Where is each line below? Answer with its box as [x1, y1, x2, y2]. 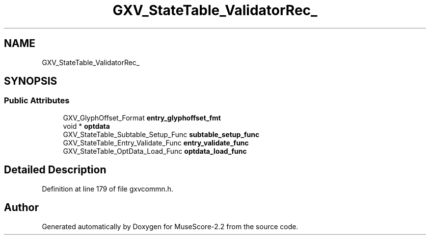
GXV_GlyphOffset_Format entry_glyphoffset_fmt [63, 113, 221, 122]
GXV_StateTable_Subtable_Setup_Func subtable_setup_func [63, 130, 260, 139]
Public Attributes [4, 96, 70, 106]
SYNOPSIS [4, 75, 57, 88]
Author [4, 201, 39, 214]
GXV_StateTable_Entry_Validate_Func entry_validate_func [63, 138, 249, 147]
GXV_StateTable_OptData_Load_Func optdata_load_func [63, 146, 247, 155]
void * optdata [63, 121, 110, 130]
